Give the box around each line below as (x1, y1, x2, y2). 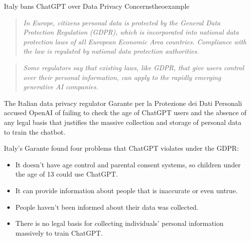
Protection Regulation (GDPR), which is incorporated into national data (23, 27, 239, 37)
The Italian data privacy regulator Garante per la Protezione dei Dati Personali (4, 98, 242, 108)
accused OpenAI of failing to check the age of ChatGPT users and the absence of (4, 107, 247, 118)
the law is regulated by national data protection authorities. (23, 46, 199, 56)
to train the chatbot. (4, 126, 66, 137)
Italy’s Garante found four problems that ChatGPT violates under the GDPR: (4, 143, 239, 153)
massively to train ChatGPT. (15, 227, 103, 238)
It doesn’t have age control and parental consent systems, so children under (15, 159, 241, 169)
